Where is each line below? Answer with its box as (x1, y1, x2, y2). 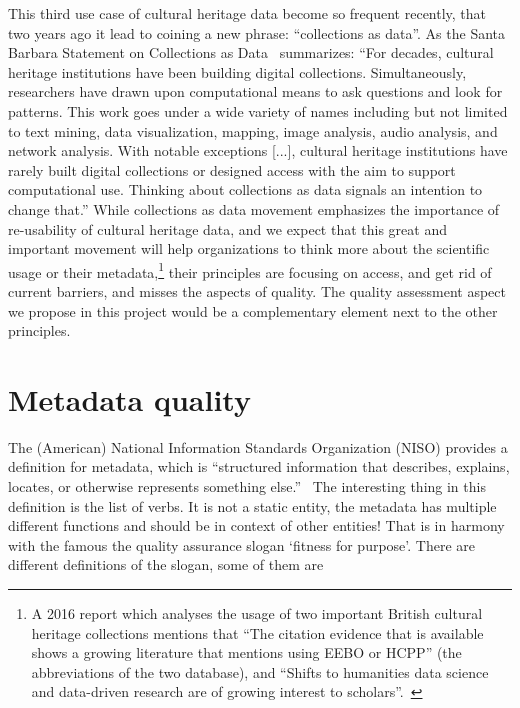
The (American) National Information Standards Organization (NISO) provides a (8, 436, 508, 457)
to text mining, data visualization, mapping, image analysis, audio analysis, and (8, 120, 498, 141)
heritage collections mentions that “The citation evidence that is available (31, 622, 484, 643)
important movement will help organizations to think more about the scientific (8, 238, 490, 259)
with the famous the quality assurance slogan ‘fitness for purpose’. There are (8, 534, 476, 555)
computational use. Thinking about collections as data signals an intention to (8, 179, 483, 200)
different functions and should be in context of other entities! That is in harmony (8, 515, 505, 536)
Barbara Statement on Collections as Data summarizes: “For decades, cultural (8, 42, 494, 63)
